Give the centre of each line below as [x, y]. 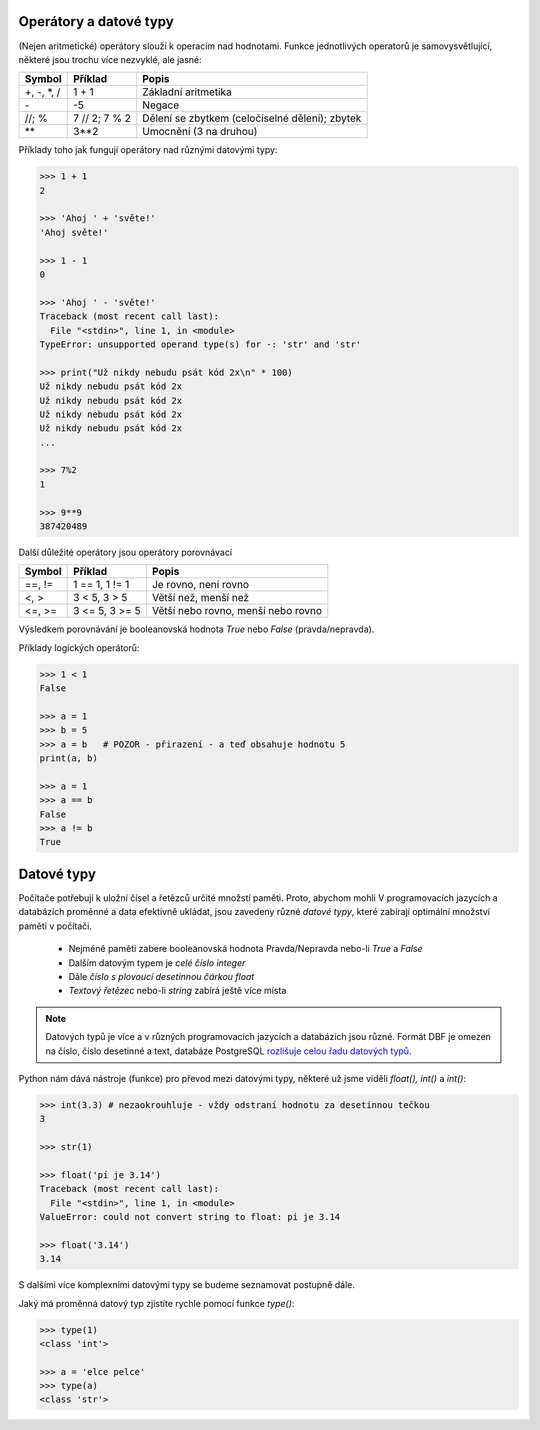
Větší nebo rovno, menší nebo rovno [237, 611]
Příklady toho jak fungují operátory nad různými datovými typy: [148, 150]
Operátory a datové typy [96, 21]
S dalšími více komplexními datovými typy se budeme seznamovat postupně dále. [186, 1285]
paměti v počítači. [55, 926]
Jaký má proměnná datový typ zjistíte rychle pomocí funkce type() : [156, 1303]
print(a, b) [69, 758]
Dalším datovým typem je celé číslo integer [157, 962]
